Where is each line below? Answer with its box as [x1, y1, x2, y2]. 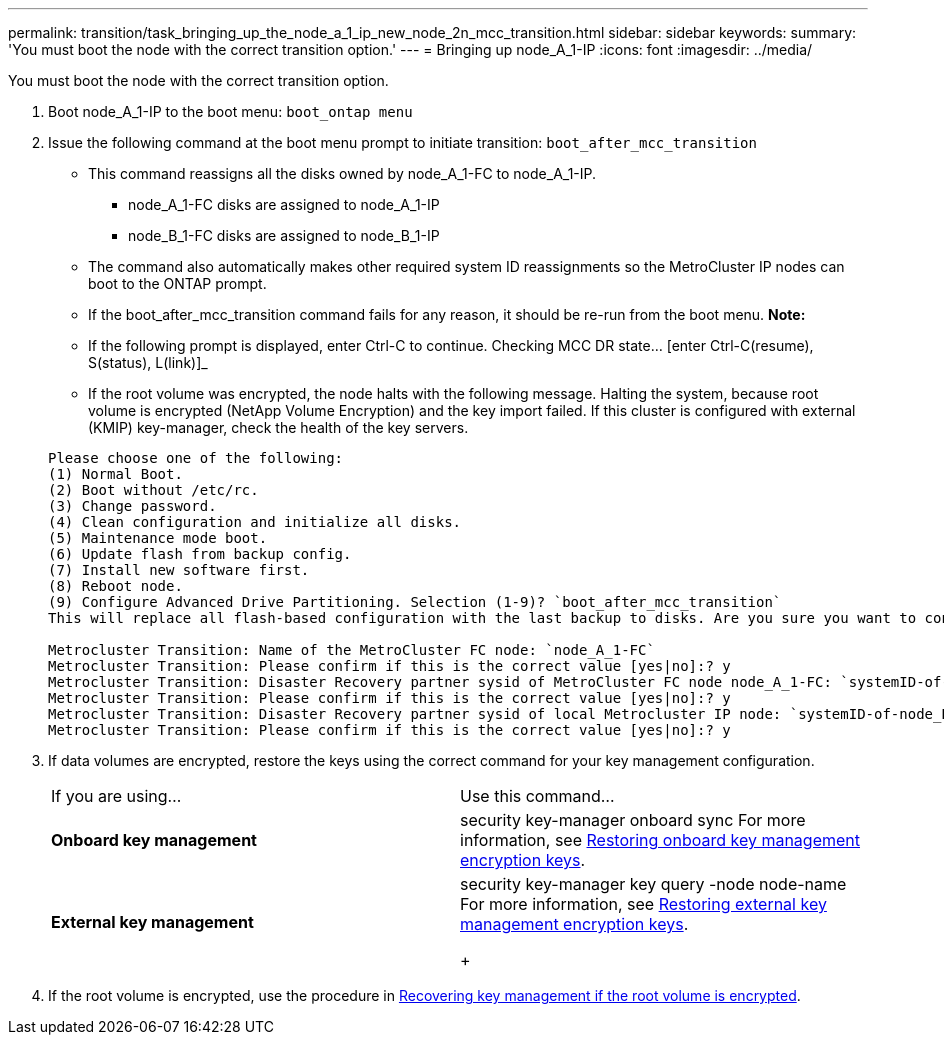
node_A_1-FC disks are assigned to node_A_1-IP [128, 196, 440, 213]
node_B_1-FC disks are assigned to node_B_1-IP [128, 227, 440, 244]
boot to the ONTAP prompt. [88, 275, 267, 292]
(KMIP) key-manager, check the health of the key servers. [88, 419, 469, 436]
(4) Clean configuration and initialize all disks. [48, 514, 462, 530]
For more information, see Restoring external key [460, 894, 827, 914]
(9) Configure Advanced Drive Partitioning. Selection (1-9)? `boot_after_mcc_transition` [48, 594, 782, 610]
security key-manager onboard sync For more [460, 810, 806, 830]
